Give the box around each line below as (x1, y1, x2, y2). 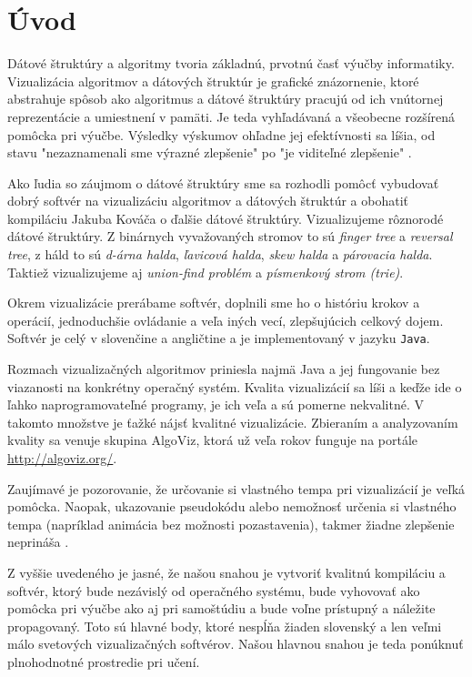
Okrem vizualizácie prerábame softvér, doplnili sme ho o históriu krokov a (7, 293, 420, 312)
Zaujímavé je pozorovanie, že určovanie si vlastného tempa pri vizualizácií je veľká (7, 479, 466, 498)
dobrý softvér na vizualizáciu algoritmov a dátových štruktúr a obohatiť (7, 191, 409, 210)
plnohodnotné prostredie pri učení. (7, 652, 200, 671)
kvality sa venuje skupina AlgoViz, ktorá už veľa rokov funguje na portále (7, 430, 418, 450)
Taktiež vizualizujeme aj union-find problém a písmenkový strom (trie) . (7, 262, 404, 281)
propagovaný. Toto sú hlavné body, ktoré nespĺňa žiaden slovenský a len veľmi (7, 616, 442, 635)
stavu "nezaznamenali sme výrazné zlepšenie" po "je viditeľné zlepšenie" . (7, 143, 412, 162)
